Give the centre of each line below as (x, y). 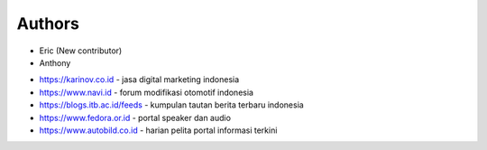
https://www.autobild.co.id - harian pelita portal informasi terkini (158, 130)
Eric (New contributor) (81, 51)
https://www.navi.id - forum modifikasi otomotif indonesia (147, 92)
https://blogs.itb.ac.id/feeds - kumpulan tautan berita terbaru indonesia (171, 105)
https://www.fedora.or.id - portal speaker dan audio (135, 117)
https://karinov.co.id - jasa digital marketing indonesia (139, 80)
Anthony (55, 62)
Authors (48, 23)
